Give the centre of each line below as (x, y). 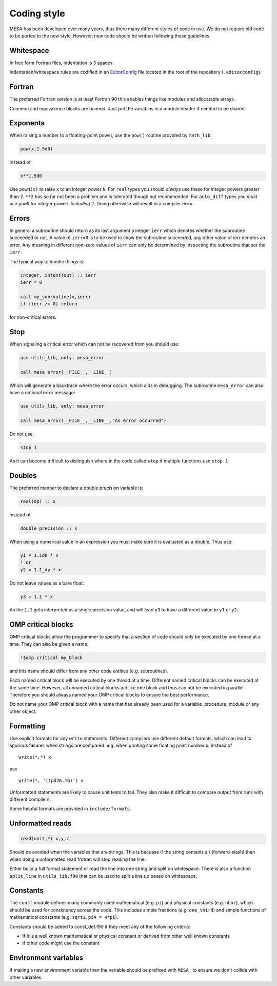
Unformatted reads (41, 824)
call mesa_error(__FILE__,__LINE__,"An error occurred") (93, 420)
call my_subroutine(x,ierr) (55, 297)
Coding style (37, 13)
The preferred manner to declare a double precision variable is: (76, 488)
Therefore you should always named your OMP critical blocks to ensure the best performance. (110, 694)
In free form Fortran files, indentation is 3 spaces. (62, 63)
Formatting (27, 726)
